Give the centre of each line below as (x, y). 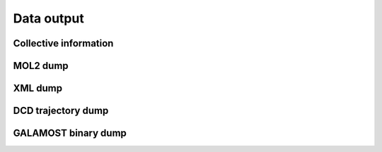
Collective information (63, 43)
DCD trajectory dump (61, 111)
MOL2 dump (41, 66)
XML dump (38, 88)
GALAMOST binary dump (70, 133)
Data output (48, 18)
